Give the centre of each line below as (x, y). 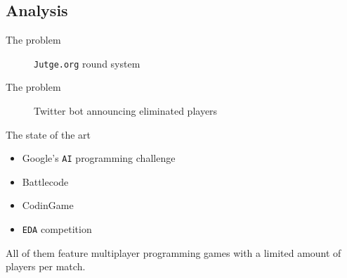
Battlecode (45, 181)
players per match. (46, 266)
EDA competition (57, 229)
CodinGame (48, 205)
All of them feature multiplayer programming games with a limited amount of (173, 252)
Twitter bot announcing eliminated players (126, 111)
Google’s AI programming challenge (99, 158)
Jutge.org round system (87, 63)
